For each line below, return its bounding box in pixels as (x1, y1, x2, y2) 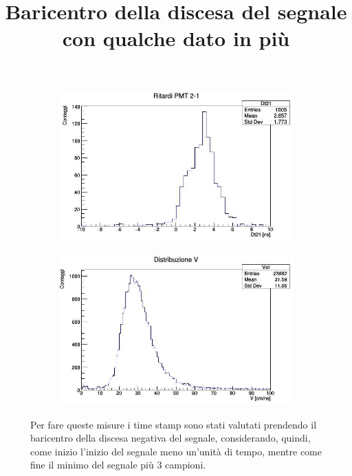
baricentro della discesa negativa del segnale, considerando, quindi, (30, 431, 311, 445)
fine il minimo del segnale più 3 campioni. (30, 457, 206, 472)
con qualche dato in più (62, 24, 290, 52)
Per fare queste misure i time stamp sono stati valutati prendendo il (30, 417, 317, 431)
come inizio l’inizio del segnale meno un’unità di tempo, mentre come (30, 444, 322, 458)
